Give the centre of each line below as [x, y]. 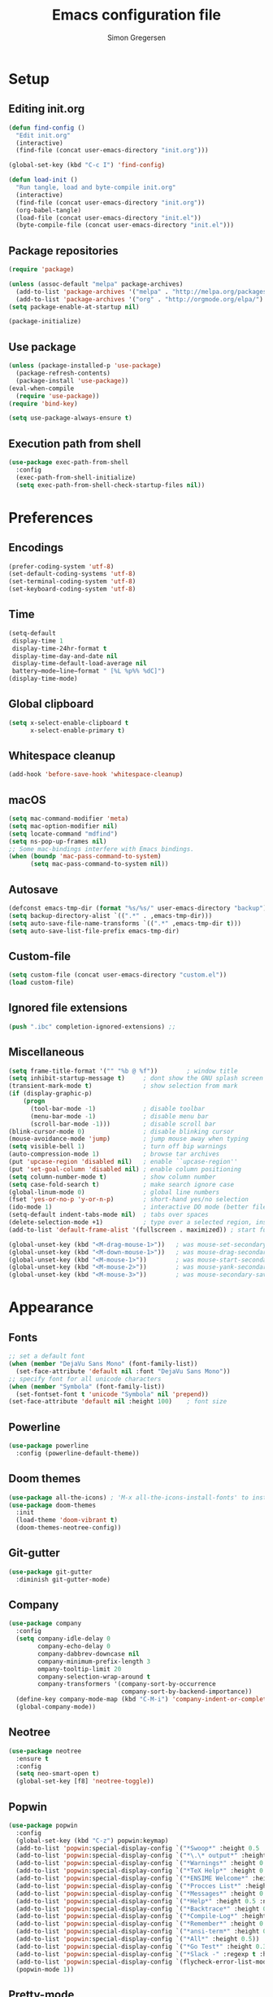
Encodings [36, 548]
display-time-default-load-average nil [80, 664]
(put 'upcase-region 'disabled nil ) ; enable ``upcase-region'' [123, 1162]
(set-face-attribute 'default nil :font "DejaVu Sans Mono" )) [123, 1371]
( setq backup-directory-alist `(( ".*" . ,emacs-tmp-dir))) [110, 915]
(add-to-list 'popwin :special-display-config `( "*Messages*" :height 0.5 [143, 1894]
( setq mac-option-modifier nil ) [63, 826]
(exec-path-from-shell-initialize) [76, 477]
